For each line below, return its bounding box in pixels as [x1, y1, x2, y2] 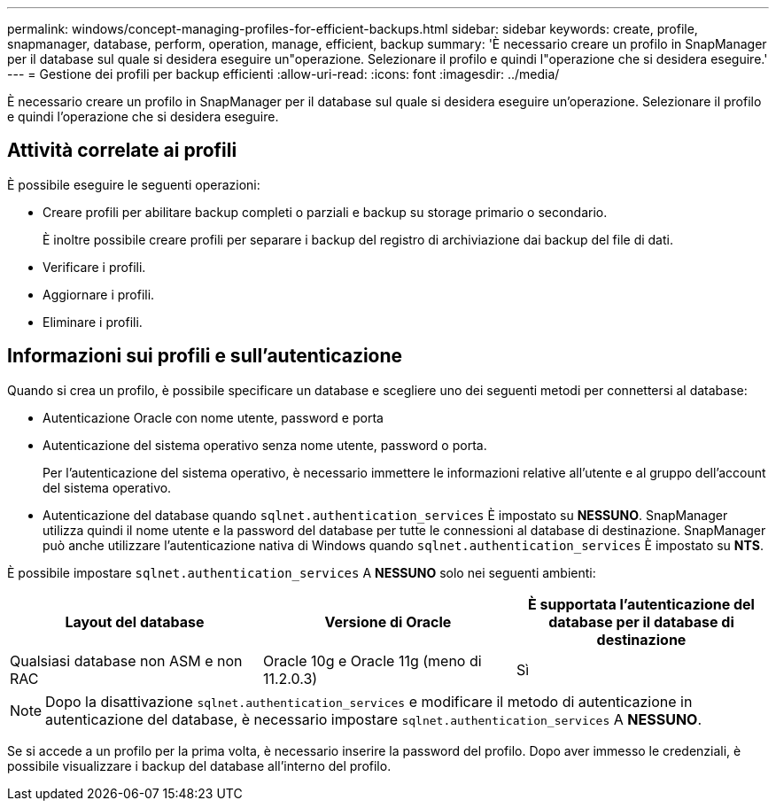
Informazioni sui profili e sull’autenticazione [7, 345, 403, 368]
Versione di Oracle [324, 612, 452, 631]
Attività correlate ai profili [7, 139, 237, 162]
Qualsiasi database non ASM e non [10, 651, 243, 670]
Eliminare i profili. [43, 314, 143, 330]
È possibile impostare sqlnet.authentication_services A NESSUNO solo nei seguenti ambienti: [7, 564, 596, 580]
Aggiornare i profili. [43, 286, 155, 302]
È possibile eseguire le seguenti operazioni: [7, 176, 260, 192]
